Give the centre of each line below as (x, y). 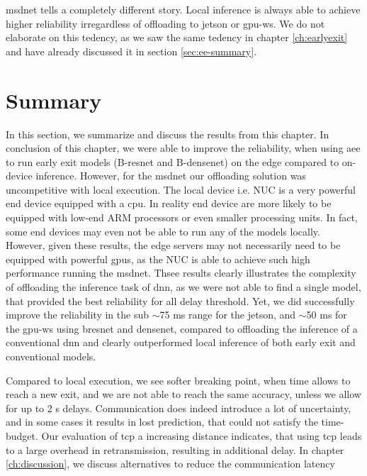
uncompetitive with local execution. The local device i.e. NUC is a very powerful (181, 189)
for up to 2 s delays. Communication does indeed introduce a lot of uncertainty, (179, 408)
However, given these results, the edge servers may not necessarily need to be (173, 245)
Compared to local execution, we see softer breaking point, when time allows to (178, 380)
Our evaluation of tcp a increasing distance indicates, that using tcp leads (202, 435)
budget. (22, 435)
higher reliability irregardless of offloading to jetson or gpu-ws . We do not (165, 23)
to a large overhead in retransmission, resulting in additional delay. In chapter (175, 449)
